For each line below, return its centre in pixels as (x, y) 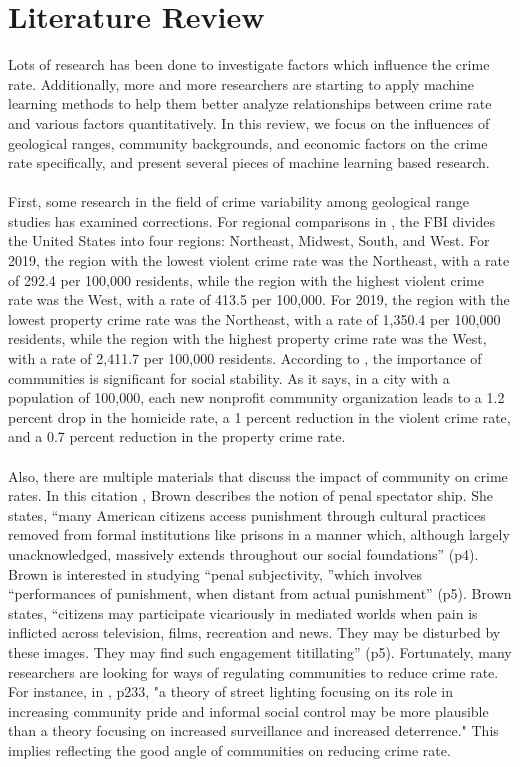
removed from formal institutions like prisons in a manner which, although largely (259, 534)
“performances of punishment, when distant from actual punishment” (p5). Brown (260, 593)
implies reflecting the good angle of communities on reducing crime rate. (229, 749)
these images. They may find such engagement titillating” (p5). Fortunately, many (260, 651)
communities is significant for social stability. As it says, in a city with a (229, 377)
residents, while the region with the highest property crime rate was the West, (247, 338)
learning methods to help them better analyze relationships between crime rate (250, 103)
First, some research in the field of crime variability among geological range (239, 201)
